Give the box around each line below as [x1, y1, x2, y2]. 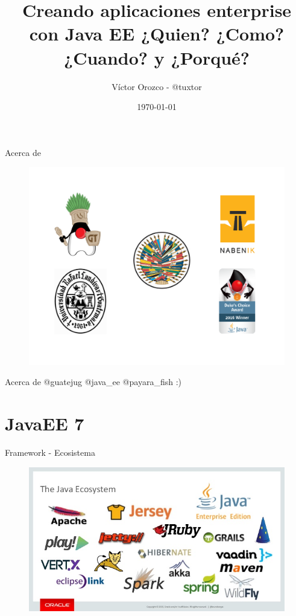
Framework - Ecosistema [5, 446, 95, 459]
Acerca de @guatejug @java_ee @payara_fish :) [5, 375, 181, 388]
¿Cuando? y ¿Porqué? [63, 45, 250, 70]
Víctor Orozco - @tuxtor [112, 80, 202, 92]
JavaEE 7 [5, 411, 84, 436]
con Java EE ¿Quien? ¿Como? [29, 21, 285, 46]
